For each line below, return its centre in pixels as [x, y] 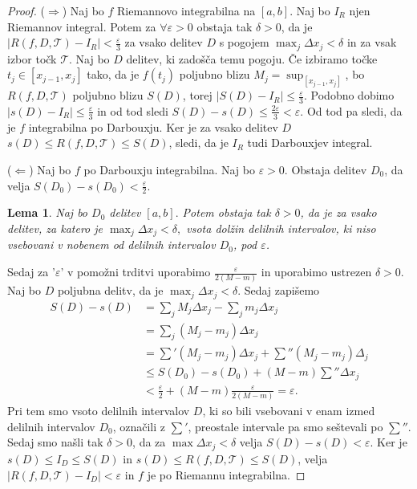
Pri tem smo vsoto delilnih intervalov [99, 411]
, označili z [139, 426]
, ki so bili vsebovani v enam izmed [289, 411]
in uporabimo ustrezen [316, 271]
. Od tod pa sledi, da [351, 110]
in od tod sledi [133, 110]
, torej [197, 95]
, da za [149, 442]
